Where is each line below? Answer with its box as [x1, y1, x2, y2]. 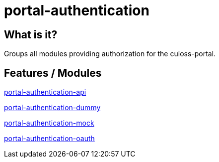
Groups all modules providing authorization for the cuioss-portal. [4, 49, 216, 58]
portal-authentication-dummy [4, 103, 101, 112]
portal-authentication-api [4, 88, 86, 97]
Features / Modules [4, 66, 102, 79]
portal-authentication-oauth [4, 134, 95, 143]
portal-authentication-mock [4, 119, 94, 128]
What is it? [4, 28, 58, 41]
